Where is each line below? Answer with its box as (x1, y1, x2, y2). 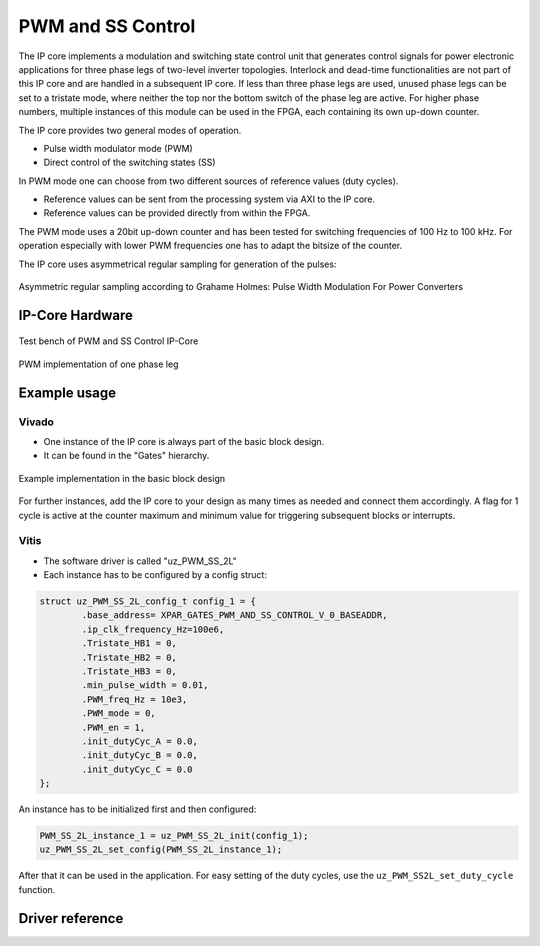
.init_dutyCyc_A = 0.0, (81, 735, 199, 747)
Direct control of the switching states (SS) (43, 156, 216, 169)
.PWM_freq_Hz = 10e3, (81, 693, 188, 705)
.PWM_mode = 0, (81, 708, 157, 719)
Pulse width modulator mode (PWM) (43, 142, 194, 154)
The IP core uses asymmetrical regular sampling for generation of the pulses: (18, 258, 337, 270)
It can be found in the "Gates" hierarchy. (43, 450, 210, 462)
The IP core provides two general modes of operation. (18, 124, 242, 136)
